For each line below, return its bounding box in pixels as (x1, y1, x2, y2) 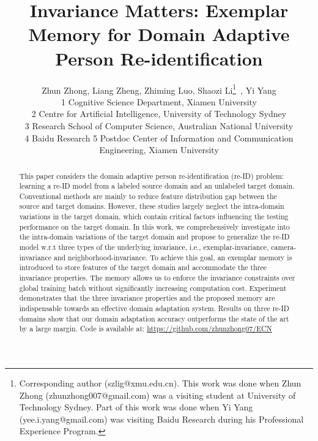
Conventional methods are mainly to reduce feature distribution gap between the (19, 190, 277, 201)
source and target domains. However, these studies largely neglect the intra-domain (19, 201, 284, 211)
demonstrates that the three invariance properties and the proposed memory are (19, 293, 275, 303)
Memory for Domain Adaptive (28, 21, 290, 47)
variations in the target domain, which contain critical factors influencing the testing (19, 211, 289, 222)
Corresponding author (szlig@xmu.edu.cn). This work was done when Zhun (19, 377, 301, 390)
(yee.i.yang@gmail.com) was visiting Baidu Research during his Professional (19, 412, 304, 425)
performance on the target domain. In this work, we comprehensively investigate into (19, 221, 290, 232)
